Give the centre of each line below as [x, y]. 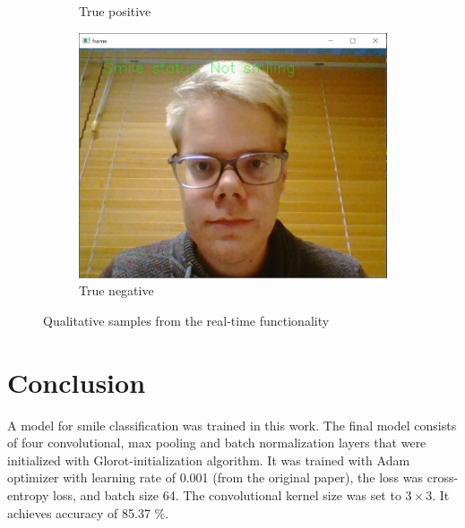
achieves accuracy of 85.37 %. [88, 512]
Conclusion [77, 382]
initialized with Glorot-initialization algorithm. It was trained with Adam [209, 460]
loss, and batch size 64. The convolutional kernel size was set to [227, 495]
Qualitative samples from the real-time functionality [186, 320]
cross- [443, 477]
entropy [28, 495]
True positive [115, 11]
